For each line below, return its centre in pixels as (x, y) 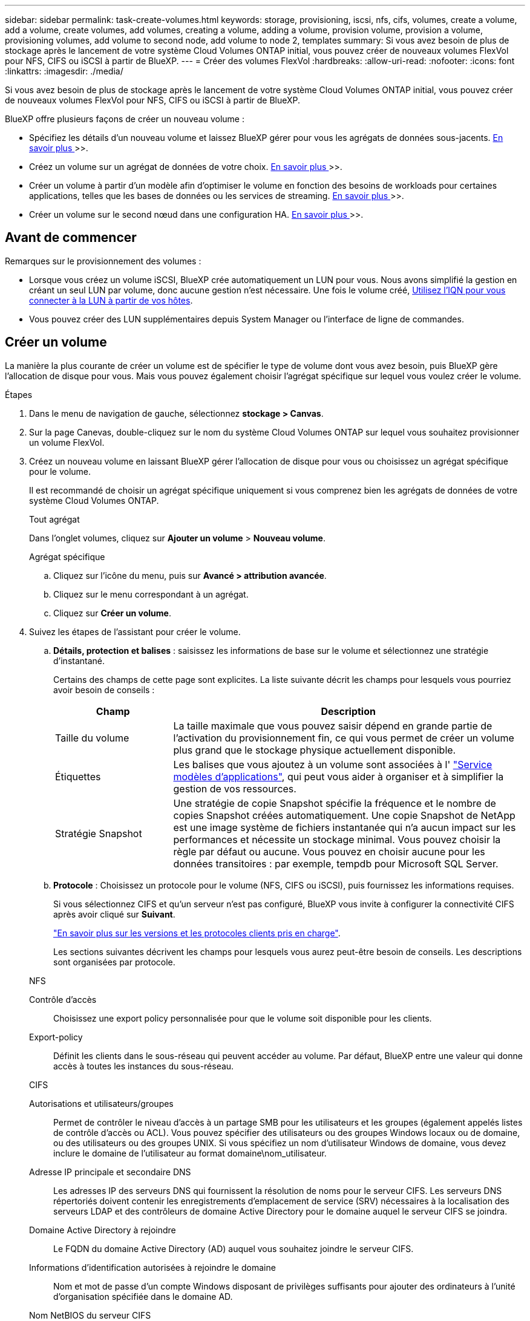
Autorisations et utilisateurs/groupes (101, 1103)
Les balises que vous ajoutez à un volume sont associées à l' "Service (333, 764)
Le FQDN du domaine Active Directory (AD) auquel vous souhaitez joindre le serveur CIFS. (234, 1248)
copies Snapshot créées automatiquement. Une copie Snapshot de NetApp (344, 815)
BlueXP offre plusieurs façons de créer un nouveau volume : (125, 119)
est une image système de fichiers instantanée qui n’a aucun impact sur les (345, 827)
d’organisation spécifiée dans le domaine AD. (143, 1296)
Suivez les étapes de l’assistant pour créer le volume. (135, 631)
